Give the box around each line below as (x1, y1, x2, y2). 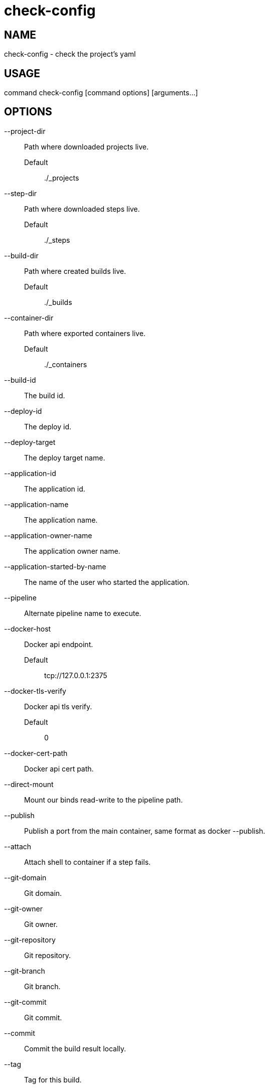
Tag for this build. (24, 1075, 82, 1084)
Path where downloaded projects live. (24, 142, 149, 151)
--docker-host (4, 624, 51, 633)
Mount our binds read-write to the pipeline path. (24, 795, 183, 804)
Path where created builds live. (24, 266, 126, 275)
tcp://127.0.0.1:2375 (44, 671, 107, 680)
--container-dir (4, 313, 54, 322)
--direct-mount (4, 780, 54, 789)
